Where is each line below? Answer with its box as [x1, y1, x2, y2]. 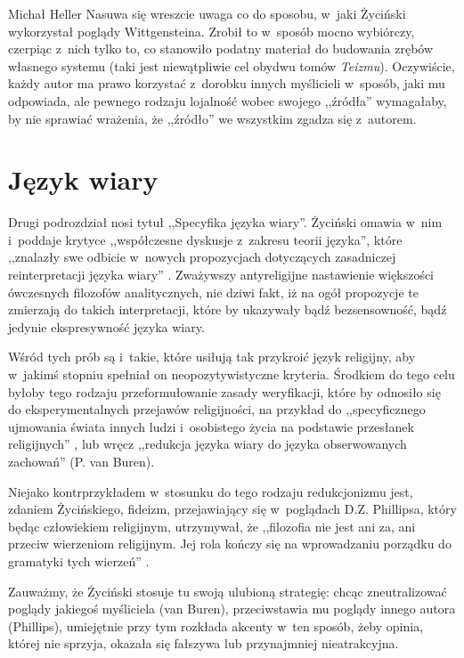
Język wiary [8, 161, 159, 198]
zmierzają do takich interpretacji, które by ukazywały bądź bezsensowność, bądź [8, 300, 447, 319]
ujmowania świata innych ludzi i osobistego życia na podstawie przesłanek [8, 417, 414, 435]
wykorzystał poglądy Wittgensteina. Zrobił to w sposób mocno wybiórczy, [8, 21, 415, 40]
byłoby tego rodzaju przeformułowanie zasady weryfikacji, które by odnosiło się [8, 382, 441, 401]
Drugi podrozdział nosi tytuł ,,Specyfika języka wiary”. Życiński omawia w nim [8, 213, 443, 232]
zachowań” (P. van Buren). [8, 452, 155, 470]
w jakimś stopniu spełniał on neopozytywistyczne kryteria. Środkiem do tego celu [8, 365, 455, 384]
